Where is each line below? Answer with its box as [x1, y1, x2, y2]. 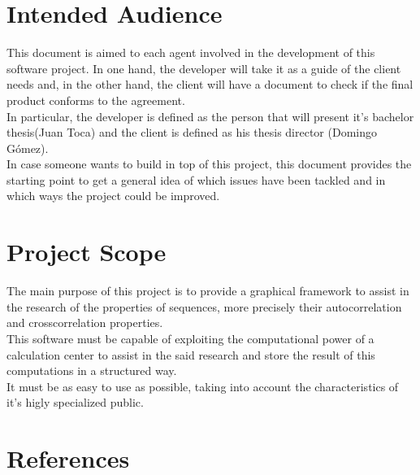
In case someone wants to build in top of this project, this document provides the [6, 155, 412, 172]
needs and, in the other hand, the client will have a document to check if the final [6, 76, 414, 93]
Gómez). [6, 139, 49, 156]
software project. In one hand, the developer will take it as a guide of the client [6, 59, 401, 76]
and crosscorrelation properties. [6, 314, 163, 331]
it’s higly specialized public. [6, 394, 144, 411]
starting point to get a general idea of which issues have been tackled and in [6, 171, 386, 188]
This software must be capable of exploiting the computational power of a [6, 329, 375, 346]
